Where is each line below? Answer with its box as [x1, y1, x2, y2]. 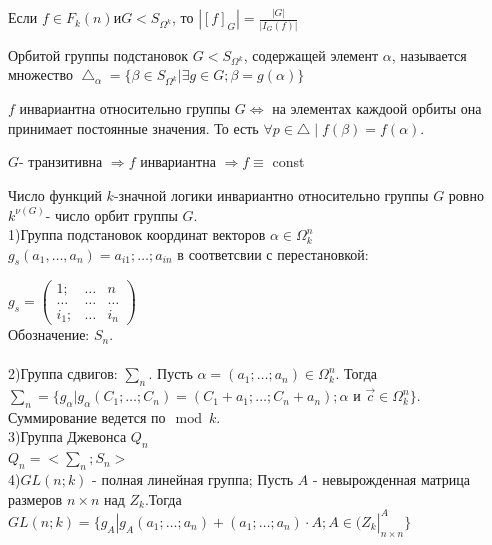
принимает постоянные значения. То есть [8, 117, 259, 138]
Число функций [8, 184, 102, 205]
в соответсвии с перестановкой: [177, 243, 369, 264]
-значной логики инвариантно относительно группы [113, 184, 429, 205]
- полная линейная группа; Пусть [92, 469, 294, 490]
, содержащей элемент [243, 44, 379, 65]
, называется [391, 44, 467, 65]
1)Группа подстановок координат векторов [8, 224, 266, 245]
